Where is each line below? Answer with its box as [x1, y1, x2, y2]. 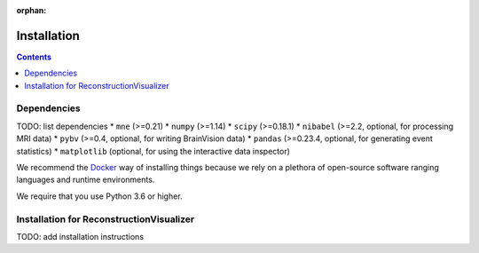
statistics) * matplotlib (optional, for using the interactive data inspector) [16, 146, 290, 156]
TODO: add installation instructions [16, 231, 145, 241]
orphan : [16, 5, 47, 15]
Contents [16, 51, 52, 62]
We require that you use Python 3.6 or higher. [16, 191, 183, 202]
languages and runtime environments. [16, 174, 155, 186]
